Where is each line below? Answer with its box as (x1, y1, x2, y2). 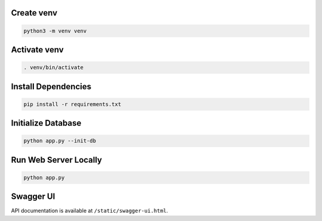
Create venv (11, 8, 58, 18)
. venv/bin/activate (23, 64, 83, 71)
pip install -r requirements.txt (23, 101, 122, 107)
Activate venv (11, 45, 64, 55)
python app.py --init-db (23, 138, 97, 144)
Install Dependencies (11, 81, 92, 92)
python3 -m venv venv (23, 27, 87, 34)
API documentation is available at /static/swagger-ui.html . (11, 207, 168, 214)
